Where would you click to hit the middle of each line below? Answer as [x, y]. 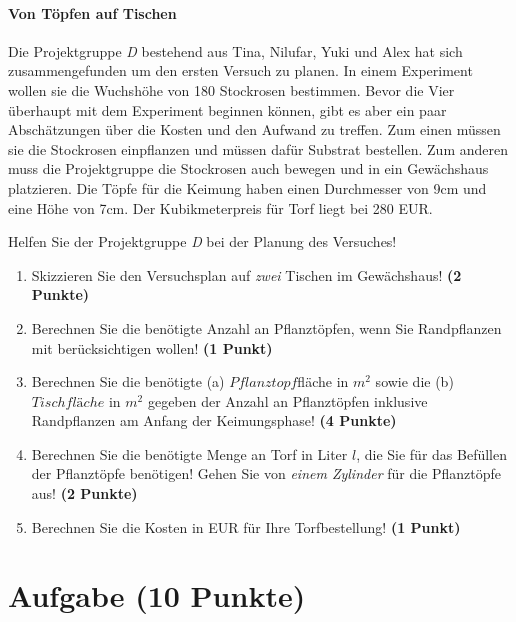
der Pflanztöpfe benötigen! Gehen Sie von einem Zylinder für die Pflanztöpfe [266, 473]
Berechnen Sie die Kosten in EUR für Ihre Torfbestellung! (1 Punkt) [246, 526]
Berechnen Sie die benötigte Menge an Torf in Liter [189, 453]
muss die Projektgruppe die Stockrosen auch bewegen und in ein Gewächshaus [248, 168]
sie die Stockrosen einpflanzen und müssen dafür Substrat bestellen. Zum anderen [258, 148]
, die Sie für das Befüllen [431, 453]
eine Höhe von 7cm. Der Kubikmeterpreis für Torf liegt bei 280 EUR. [220, 207]
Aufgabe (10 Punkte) [157, 595]
